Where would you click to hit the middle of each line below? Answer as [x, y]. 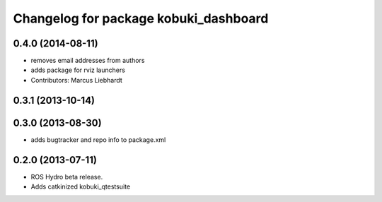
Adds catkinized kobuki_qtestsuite [81, 186]
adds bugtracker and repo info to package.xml [98, 139]
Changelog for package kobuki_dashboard [141, 18]
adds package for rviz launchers [78, 70]
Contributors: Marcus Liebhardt [77, 80]
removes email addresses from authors [88, 61]
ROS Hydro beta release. [67, 177]
